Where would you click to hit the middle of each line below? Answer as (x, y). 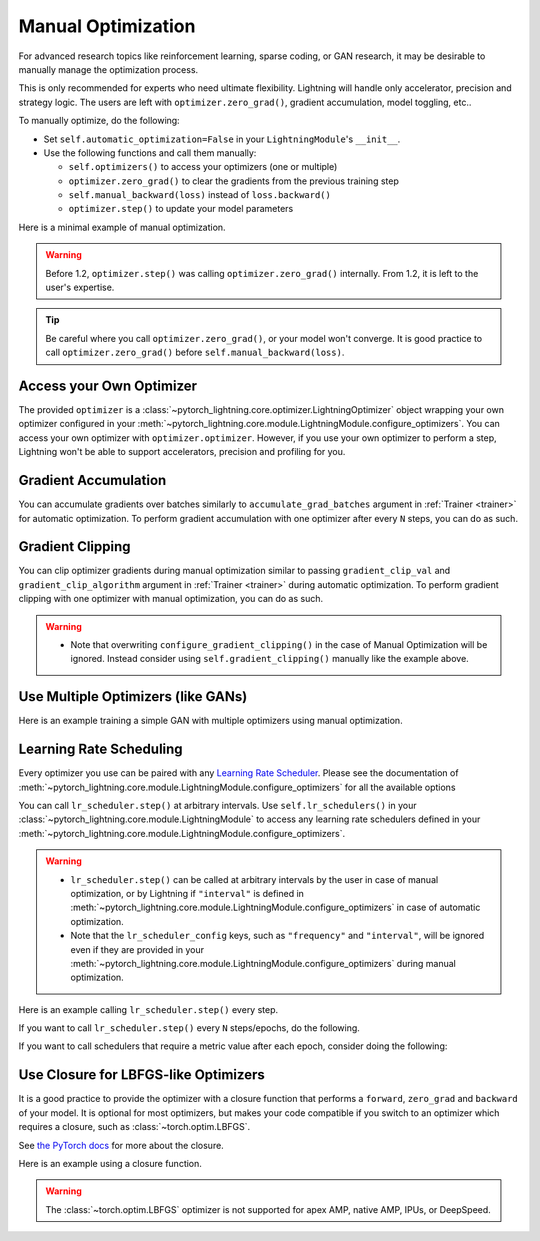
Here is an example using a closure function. (110, 1163)
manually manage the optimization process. (108, 69)
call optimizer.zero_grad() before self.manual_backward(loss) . (195, 352)
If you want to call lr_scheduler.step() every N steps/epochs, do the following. (189, 1028)
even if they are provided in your (137, 949)
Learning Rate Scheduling (101, 749)
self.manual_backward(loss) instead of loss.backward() (200, 195)
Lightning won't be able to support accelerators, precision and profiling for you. (182, 452)
